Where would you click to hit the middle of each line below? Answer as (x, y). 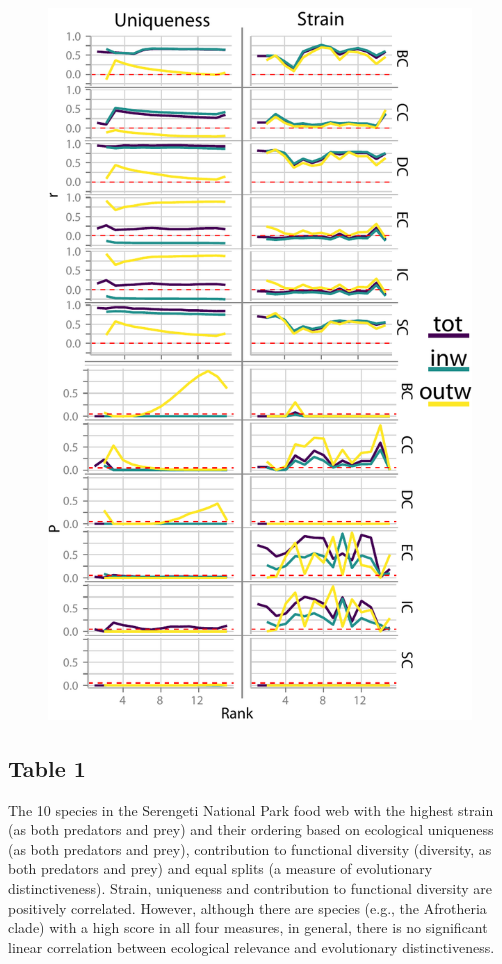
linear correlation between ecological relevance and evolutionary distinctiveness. (251, 946)
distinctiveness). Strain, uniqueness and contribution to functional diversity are (250, 887)
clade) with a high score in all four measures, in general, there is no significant (248, 927)
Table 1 (47, 767)
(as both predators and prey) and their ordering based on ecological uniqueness (251, 829)
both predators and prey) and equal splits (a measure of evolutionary (220, 868)
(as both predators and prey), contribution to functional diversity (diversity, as (250, 848)
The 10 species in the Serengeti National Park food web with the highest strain (251, 809)
